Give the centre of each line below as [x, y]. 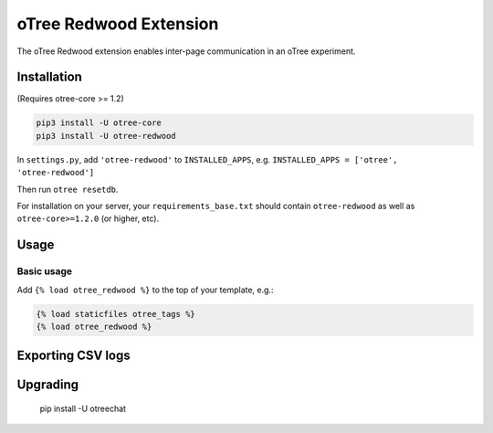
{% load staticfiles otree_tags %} [115, 314]
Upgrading [48, 385]
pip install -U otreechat [83, 408]
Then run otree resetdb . [68, 189]
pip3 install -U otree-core [99, 123]
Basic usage [45, 271]
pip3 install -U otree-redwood [106, 136]
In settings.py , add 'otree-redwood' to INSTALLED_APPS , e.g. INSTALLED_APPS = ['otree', [207, 159]
